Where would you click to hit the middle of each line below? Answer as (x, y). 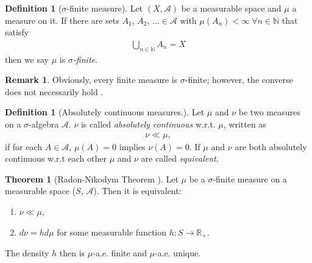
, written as (245, 124)
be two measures (269, 112)
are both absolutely (271, 146)
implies (132, 146)
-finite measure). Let (105, 8)
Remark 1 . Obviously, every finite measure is (91, 80)
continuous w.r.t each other (56, 158)
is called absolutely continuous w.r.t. (148, 124)
